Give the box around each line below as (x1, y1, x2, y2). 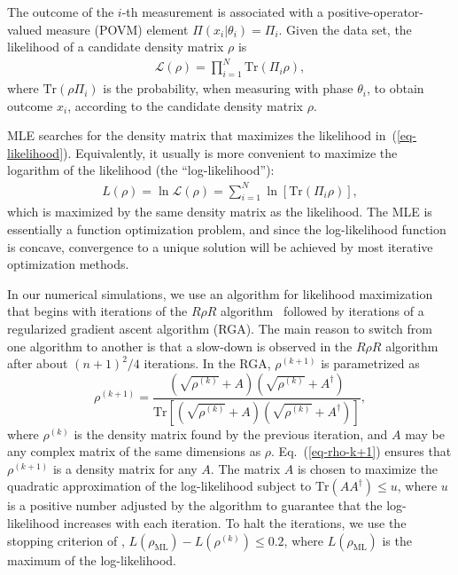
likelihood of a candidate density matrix (7, 37, 224, 56)
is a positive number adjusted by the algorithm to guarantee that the (7, 496, 383, 515)
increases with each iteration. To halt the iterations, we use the (63, 514, 407, 532)
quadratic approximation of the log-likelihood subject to (7, 477, 312, 495)
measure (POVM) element (45, 20, 189, 38)
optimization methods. (7, 255, 129, 273)
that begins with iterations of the (7, 302, 188, 320)
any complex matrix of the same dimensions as (7, 442, 261, 461)
